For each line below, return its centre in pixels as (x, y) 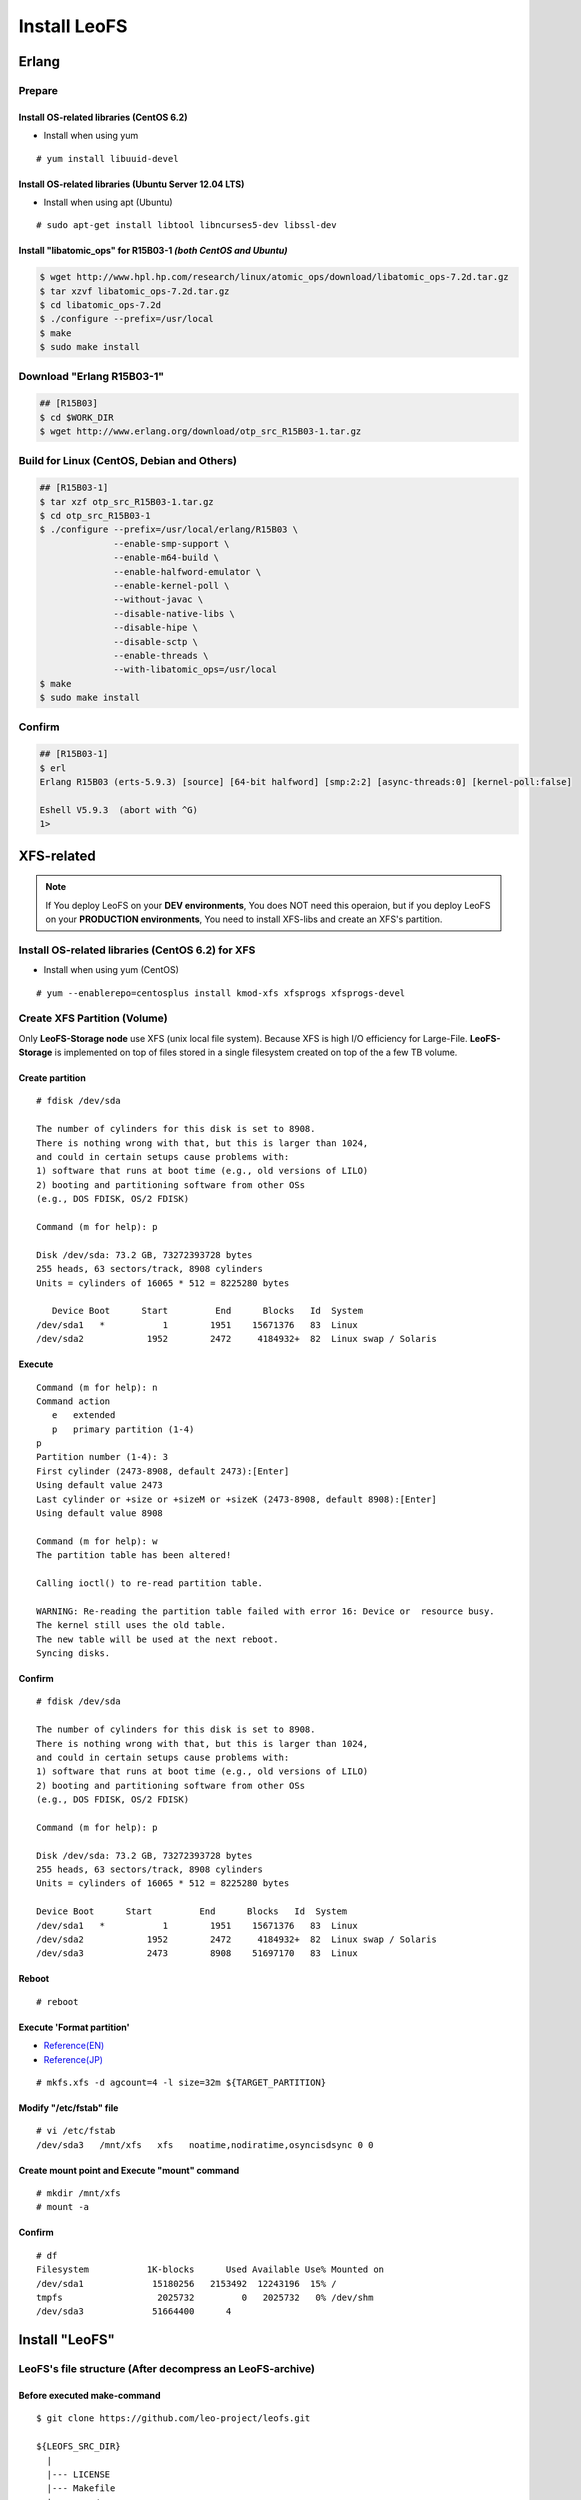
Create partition (52, 1078)
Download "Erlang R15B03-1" (91, 376)
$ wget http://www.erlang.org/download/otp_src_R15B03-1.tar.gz (200, 431)
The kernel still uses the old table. (131, 1625)
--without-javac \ (158, 599)
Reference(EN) (74, 2046)
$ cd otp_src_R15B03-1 (95, 516)
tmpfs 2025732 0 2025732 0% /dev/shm (205, 2298)
